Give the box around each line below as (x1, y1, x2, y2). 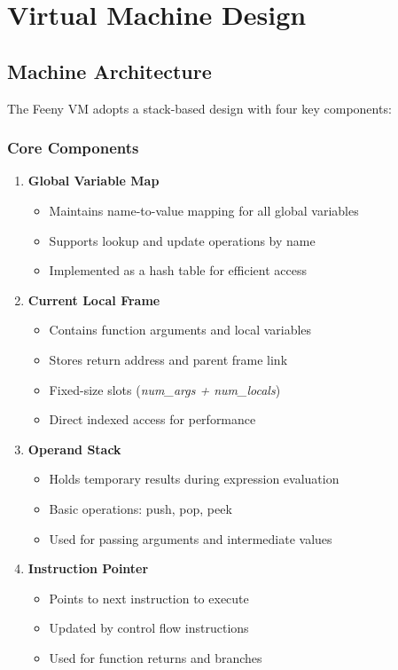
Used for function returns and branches (49, 648, 262, 666)
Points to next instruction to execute (49, 588, 249, 607)
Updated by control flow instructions (49, 619, 249, 637)
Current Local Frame (27, 290, 160, 309)
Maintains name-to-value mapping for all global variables (49, 201, 359, 219)
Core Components (7, 137, 139, 159)
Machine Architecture (7, 57, 212, 84)
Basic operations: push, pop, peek (49, 499, 232, 517)
